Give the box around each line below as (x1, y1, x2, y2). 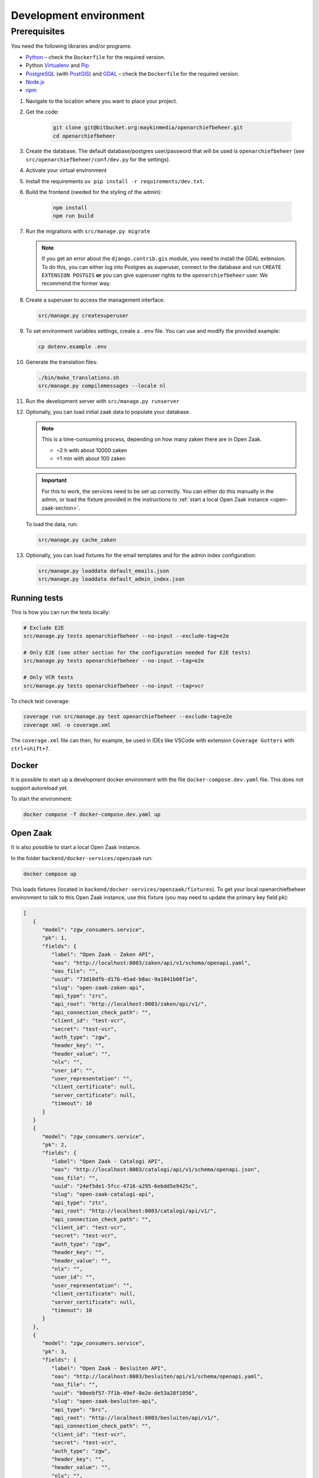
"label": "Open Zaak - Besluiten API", (51, 1364, 167, 1372)
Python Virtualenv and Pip (25, 62, 89, 69)
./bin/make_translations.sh (38, 374, 119, 381)
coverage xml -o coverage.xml (23, 721, 111, 728)
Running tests (11, 593, 64, 603)
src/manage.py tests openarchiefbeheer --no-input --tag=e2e (23, 657, 204, 665)
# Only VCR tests (23, 674, 74, 681)
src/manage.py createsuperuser (38, 312, 129, 319)
